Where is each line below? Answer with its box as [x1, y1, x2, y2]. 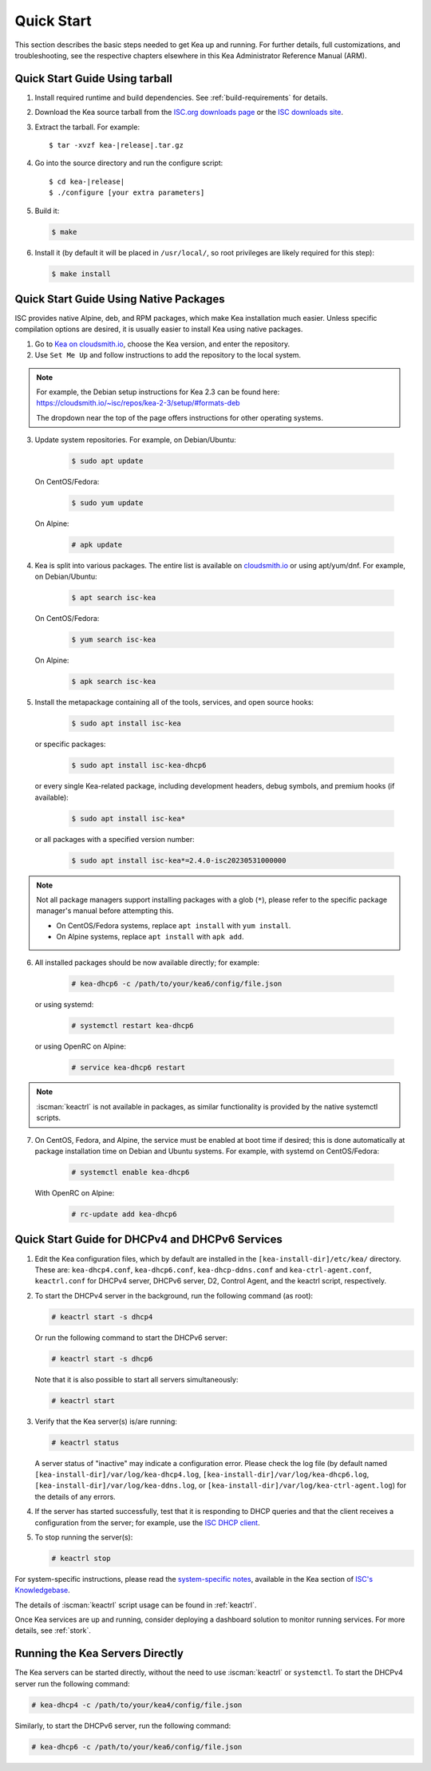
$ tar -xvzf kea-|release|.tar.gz [49, 140, 184, 150]
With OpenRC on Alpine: [34, 1188, 115, 1198]
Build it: [34, 206, 60, 215]
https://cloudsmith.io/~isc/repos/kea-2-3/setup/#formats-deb [36, 398, 240, 408]
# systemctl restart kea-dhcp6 [71, 1021, 195, 1030]
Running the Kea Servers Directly [14, 1646, 184, 1660]
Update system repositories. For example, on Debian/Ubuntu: [34, 435, 236, 445]
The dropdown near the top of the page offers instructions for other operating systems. [36, 413, 323, 422]
